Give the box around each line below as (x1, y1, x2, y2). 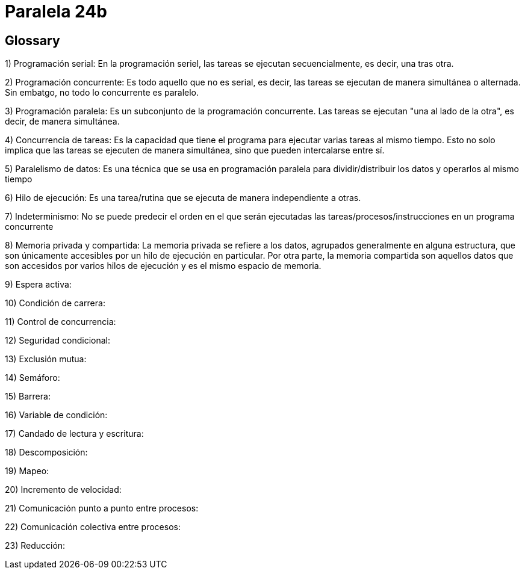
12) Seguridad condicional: (5, 335, 110, 346)
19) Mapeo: (5, 466, 49, 477)
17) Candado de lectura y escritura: (5, 428, 144, 439)
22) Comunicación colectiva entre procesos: (5, 522, 181, 532)
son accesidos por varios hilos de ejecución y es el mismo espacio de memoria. (5, 261, 322, 271)
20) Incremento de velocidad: (5, 484, 122, 495)
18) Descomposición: (5, 447, 88, 458)
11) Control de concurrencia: (5, 316, 116, 327)
